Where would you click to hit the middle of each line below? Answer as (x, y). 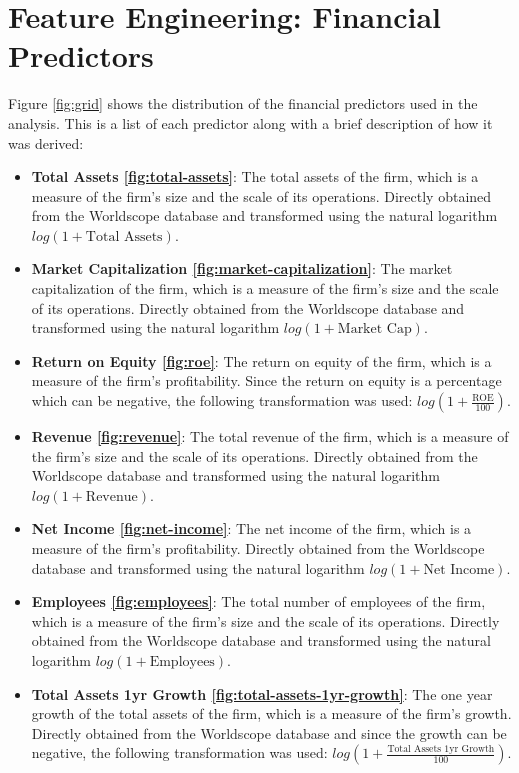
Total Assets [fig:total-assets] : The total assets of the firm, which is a (255, 176)
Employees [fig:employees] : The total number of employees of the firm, (258, 601)
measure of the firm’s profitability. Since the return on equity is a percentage (266, 380)
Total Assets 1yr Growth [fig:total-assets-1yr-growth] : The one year (262, 693)
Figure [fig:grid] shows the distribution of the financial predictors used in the (243, 103)
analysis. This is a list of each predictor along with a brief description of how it (250, 122)
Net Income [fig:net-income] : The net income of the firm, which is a (251, 528)
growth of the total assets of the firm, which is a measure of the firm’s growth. (271, 713)
